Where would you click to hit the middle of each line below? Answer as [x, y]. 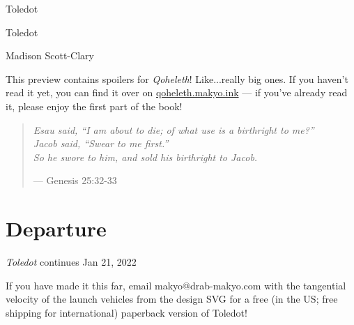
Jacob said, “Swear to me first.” [101, 143]
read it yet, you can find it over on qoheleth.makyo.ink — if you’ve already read [177, 92]
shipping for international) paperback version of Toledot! [126, 312]
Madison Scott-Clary [50, 55]
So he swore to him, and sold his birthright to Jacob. [145, 157]
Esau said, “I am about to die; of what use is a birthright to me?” [174, 129]
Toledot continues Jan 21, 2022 [71, 262]
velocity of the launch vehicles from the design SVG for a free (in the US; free [172, 299]
